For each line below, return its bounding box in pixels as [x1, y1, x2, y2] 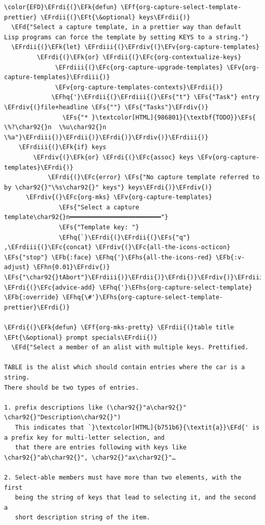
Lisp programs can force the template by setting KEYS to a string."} [4, 33, 249, 41]
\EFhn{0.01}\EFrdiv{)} [33, 264, 110, 271]
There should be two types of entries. [4, 384, 139, 391]
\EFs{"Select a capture [59, 203, 139, 211]
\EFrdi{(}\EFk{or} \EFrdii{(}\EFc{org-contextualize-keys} [37, 53, 242, 61]
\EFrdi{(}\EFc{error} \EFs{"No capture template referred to [47, 174, 260, 181]
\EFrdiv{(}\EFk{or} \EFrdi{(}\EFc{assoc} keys [33, 153, 194, 161]
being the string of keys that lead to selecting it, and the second [15, 494, 256, 502]
